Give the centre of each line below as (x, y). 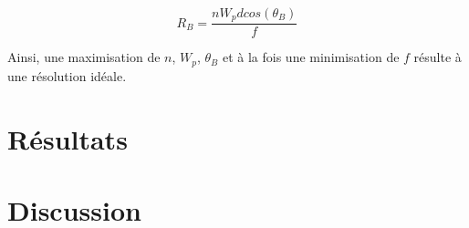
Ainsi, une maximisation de (84, 57)
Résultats (68, 138)
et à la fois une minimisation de (311, 57)
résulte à (438, 57)
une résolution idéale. (67, 75)
